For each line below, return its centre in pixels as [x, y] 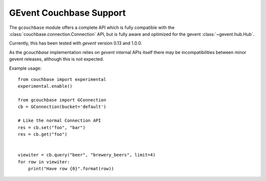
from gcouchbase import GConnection [62, 100]
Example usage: [25, 68]
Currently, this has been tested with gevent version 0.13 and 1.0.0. [76, 43]
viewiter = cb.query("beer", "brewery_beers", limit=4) [87, 155]
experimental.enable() [45, 86]
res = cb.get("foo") [43, 134]
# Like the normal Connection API [59, 121]
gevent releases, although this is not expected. [57, 59]
